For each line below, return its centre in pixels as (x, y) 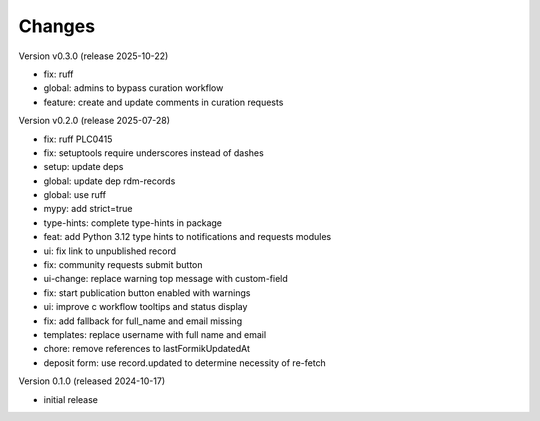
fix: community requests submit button (123, 265)
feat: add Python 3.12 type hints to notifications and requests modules (187, 237)
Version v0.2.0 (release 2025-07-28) (94, 121)
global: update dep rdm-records (109, 181)
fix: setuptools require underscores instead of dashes (153, 152)
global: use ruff (75, 195)
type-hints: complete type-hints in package (133, 222)
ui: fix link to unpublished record (110, 251)
